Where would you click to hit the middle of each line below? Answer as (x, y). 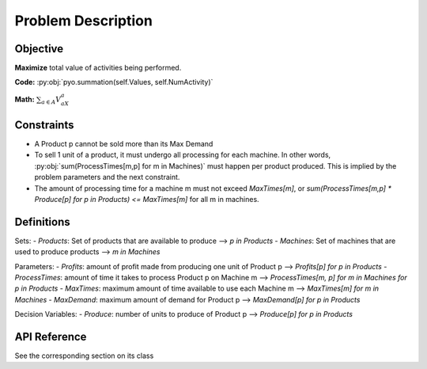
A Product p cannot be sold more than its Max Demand (124, 143)
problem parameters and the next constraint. (107, 177)
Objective (39, 49)
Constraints (44, 125)
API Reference (51, 337)
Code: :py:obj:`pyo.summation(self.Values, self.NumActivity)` (114, 82)
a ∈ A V (51, 101)
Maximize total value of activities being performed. (98, 68)
